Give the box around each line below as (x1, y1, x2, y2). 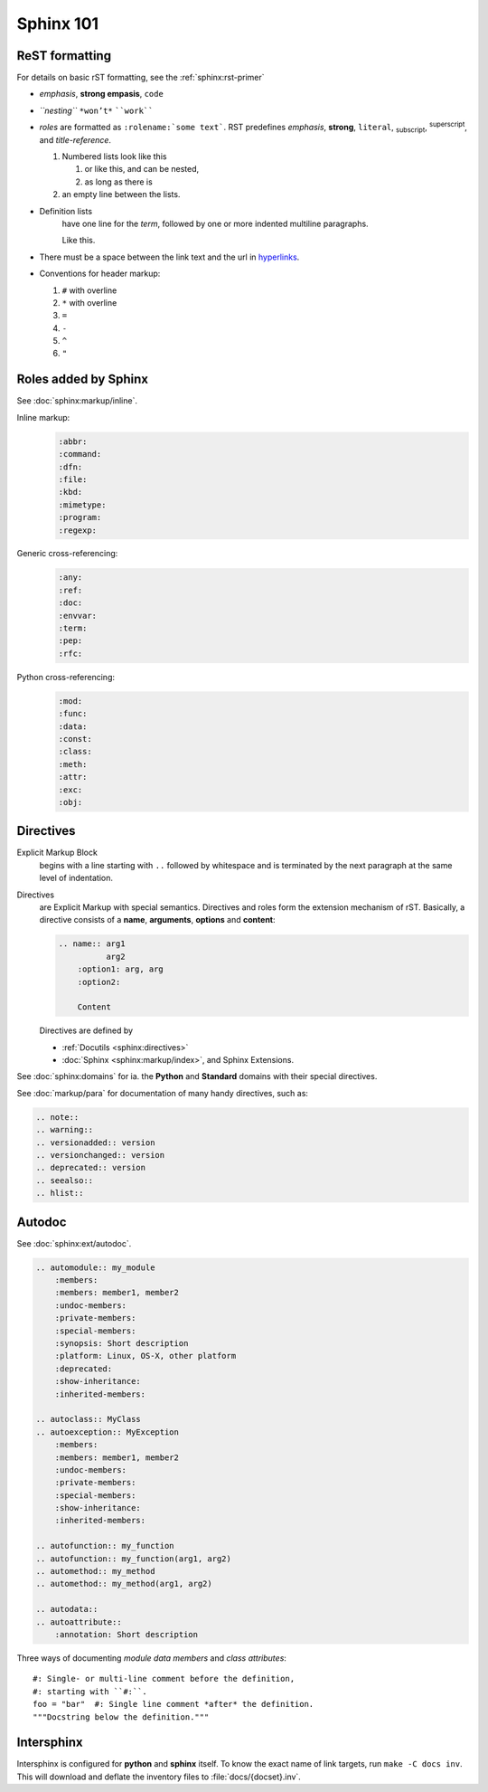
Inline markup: (16, 412, 70, 422)
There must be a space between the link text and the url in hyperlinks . (39, 251, 300, 262)
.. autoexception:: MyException (35, 1427, 180, 1437)
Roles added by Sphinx (16, 372, 149, 387)
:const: (58, 734, 92, 744)
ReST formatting (16, 48, 112, 63)
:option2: (77, 977, 121, 987)
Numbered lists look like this (61, 151, 167, 162)
